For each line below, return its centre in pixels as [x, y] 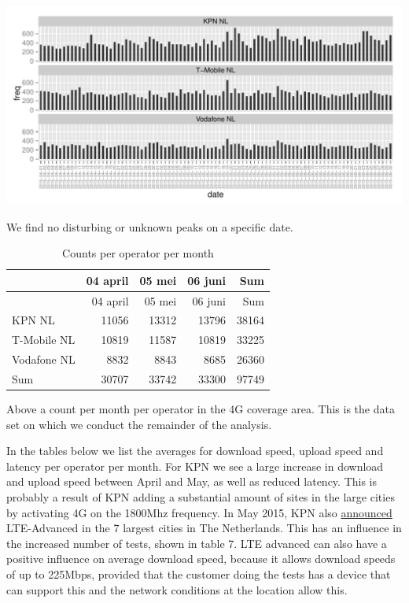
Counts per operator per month [138, 253]
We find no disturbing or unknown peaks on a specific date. [150, 226]
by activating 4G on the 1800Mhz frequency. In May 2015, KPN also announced [199, 512]
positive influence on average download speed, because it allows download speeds [201, 559]
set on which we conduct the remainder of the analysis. [139, 424]
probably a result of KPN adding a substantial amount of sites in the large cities [201, 497]
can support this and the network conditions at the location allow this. [177, 589]
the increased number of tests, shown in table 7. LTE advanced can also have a [197, 543]
